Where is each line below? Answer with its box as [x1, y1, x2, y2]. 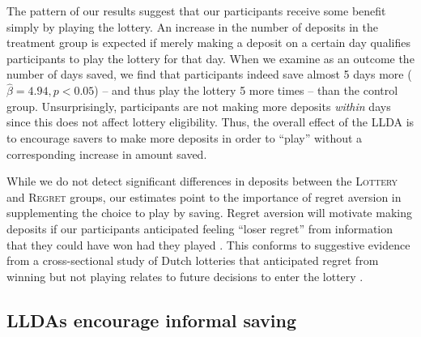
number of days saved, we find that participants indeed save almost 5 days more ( [6, 66, 412, 83]
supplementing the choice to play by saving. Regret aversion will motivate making [6, 204, 412, 221]
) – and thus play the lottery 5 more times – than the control [94, 82, 398, 99]
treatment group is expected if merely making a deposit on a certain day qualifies [6, 34, 410, 51]
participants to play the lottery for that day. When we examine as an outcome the [6, 49, 415, 66]
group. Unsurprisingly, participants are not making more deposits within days [6, 97, 391, 114]
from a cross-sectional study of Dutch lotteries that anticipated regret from [6, 252, 379, 269]
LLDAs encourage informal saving [6, 307, 296, 332]
